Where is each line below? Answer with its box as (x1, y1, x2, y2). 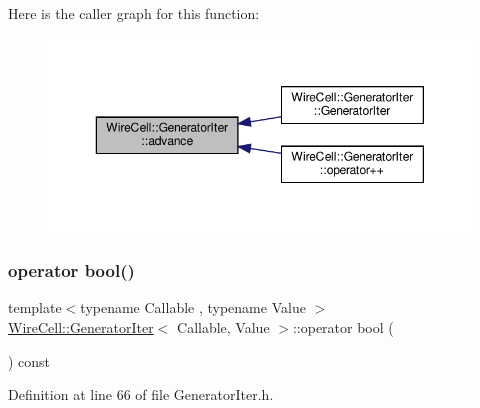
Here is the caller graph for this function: (8, 3, 260, 23)
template (8, 297, 62, 318)
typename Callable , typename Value (80, 297, 306, 318)
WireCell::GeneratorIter (8, 316, 154, 337)
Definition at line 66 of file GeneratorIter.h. (8, 384, 274, 405)
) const (8, 350, 51, 371)
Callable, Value (177, 316, 270, 337)
